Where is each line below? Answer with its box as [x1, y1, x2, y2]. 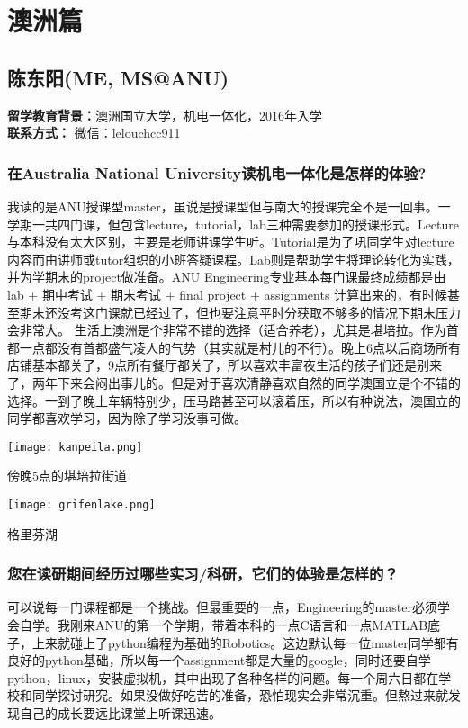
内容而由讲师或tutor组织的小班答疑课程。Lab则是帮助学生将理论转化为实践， [7, 249, 460, 268]
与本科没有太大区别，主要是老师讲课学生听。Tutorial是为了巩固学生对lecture [7, 232, 454, 251]
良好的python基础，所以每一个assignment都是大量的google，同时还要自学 [7, 651, 431, 670]
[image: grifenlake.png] [7, 498, 156, 511]
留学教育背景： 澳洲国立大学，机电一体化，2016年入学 [7, 105, 322, 124]
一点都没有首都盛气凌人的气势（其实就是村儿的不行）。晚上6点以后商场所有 [19, 337, 461, 356]
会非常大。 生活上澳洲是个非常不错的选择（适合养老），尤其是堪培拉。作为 [7, 320, 446, 339]
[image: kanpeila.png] [7, 440, 143, 454]
